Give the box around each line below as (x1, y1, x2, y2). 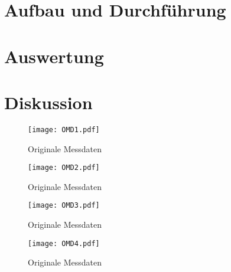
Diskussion (4, 90, 93, 114)
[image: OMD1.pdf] (28, 125, 100, 134)
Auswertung (4, 44, 104, 68)
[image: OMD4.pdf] (28, 239, 100, 248)
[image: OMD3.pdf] (28, 201, 100, 210)
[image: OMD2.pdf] (28, 163, 100, 172)
